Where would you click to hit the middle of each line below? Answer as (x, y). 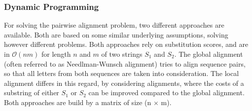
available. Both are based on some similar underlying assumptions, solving (116, 34)
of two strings (122, 54)
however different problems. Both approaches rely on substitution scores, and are (126, 44)
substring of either (32, 92)
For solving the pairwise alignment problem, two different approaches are (114, 25)
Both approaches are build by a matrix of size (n (78, 102)
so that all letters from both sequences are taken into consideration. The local (122, 73)
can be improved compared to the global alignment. (166, 92)
